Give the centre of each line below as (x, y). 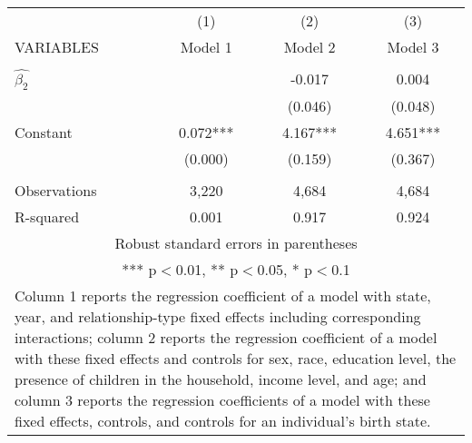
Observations (56, 190)
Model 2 (310, 47)
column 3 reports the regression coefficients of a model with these (222, 399)
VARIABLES (57, 47)
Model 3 (413, 47)
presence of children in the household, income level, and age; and (221, 379)
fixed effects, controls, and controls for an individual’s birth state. (223, 420)
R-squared (47, 216)
